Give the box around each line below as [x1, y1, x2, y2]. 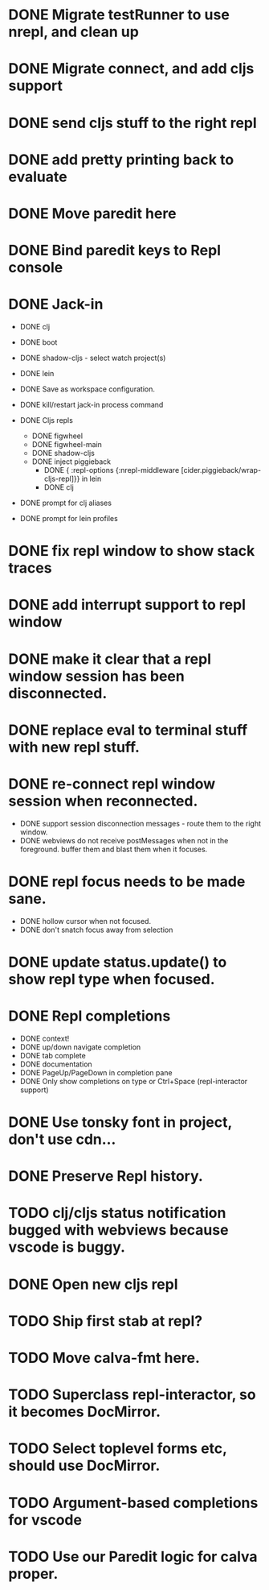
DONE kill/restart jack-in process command [19, 400, 164, 410]
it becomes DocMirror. [8, 1403, 161, 1421]
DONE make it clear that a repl [8, 650, 211, 668]
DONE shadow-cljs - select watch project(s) [19, 353, 166, 363]
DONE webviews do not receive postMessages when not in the [19, 835, 229, 845]
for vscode [8, 1510, 83, 1529]
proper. [8, 1564, 59, 1583]
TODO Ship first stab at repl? [8, 1311, 203, 1330]
